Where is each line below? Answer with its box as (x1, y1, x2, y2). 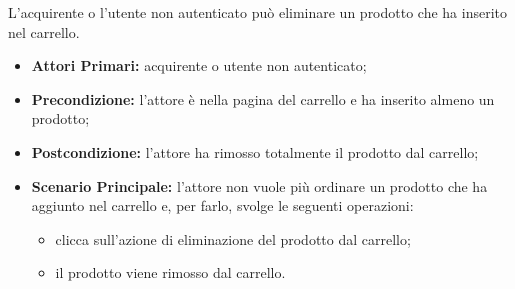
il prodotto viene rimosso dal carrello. (55, 262, 286, 283)
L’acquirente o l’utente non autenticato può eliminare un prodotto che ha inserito (8, 2, 508, 22)
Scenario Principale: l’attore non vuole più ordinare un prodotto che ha (31, 175, 488, 196)
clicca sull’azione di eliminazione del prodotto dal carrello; (55, 228, 411, 249)
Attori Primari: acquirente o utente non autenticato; (31, 55, 367, 76)
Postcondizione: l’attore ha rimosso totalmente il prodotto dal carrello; (31, 141, 479, 162)
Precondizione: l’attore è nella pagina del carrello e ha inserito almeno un (31, 88, 495, 109)
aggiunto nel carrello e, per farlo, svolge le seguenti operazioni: (31, 195, 414, 216)
